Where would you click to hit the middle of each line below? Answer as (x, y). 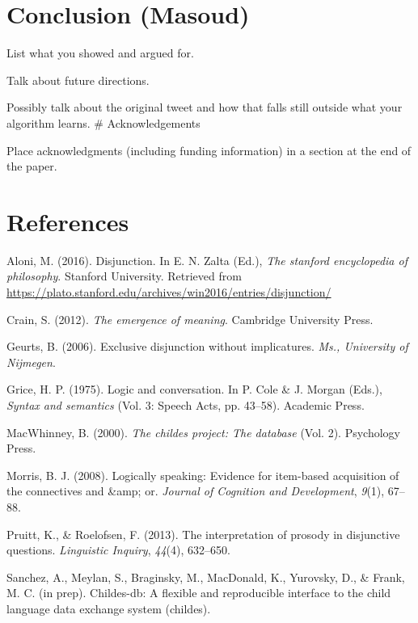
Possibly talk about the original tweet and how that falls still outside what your (205, 107)
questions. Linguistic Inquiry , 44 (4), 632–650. (118, 550)
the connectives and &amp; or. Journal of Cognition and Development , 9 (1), (196, 491)
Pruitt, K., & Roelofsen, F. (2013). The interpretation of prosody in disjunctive (203, 534)
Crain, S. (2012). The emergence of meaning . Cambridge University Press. (190, 319)
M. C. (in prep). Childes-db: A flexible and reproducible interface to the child (199, 593)
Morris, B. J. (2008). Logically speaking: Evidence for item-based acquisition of (203, 475)
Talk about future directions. (78, 80)
